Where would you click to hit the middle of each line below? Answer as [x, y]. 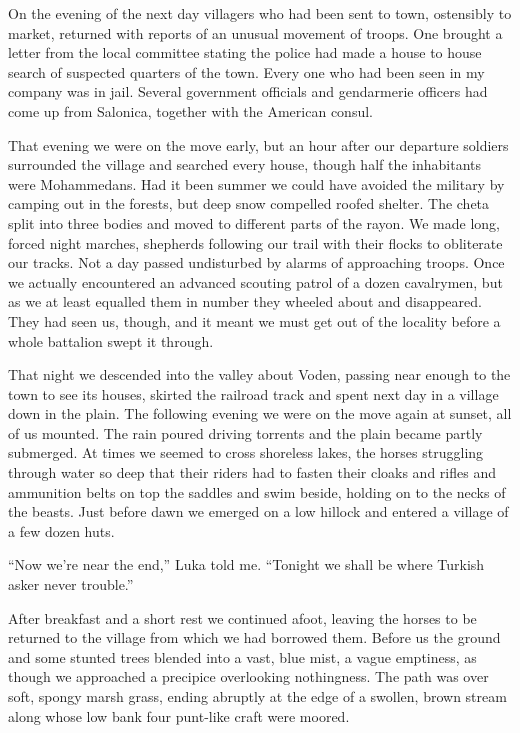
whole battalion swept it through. [111, 340]
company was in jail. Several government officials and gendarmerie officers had [248, 91]
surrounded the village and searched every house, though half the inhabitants [245, 164]
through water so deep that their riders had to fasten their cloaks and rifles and [252, 472]
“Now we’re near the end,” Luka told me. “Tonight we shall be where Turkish [246, 564]
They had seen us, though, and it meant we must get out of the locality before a [254, 320]
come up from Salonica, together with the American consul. [190, 110]
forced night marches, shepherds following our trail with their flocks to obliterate [255, 242]
